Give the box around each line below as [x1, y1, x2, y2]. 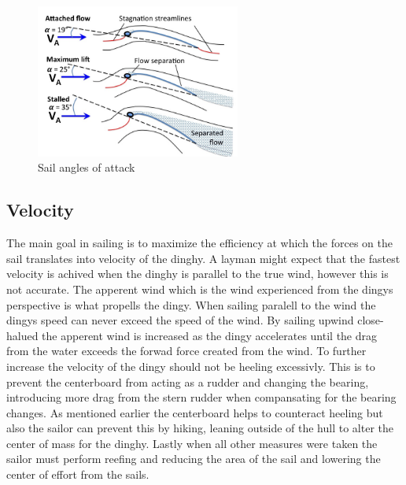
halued [6, 327, 39, 343]
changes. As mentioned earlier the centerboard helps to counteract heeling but [6, 404, 383, 420]
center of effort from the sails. [6, 466, 149, 483]
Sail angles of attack [38, 159, 135, 176]
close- [357, 312, 384, 328]
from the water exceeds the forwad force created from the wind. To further [6, 342, 367, 359]
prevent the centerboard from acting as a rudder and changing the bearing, [6, 373, 369, 390]
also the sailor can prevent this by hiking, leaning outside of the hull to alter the [6, 420, 394, 436]
